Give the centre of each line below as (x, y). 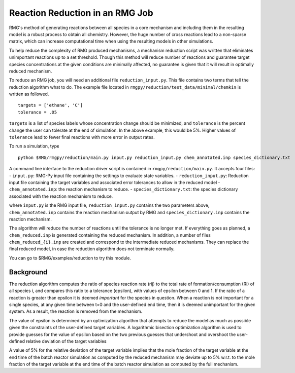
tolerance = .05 (37, 112)
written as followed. (29, 94)
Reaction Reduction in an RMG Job (81, 13)
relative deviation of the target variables (66, 341)
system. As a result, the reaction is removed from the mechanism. (76, 311)
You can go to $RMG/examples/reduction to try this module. (70, 258)
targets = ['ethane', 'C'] (50, 105)
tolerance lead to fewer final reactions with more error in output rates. (82, 137)
